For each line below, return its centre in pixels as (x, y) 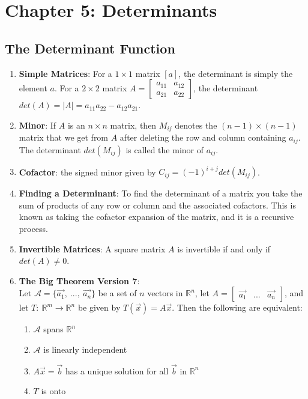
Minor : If (38, 125)
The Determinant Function (90, 48)
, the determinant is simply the (236, 73)
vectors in (165, 293)
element (33, 88)
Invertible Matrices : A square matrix (92, 248)
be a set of (117, 293)
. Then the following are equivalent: (237, 307)
